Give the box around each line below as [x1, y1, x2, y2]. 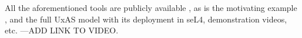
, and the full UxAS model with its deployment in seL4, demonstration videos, [5, 13, 287, 25]
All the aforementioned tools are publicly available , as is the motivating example [5, 2, 297, 13]
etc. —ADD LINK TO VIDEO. [5, 24, 119, 36]
